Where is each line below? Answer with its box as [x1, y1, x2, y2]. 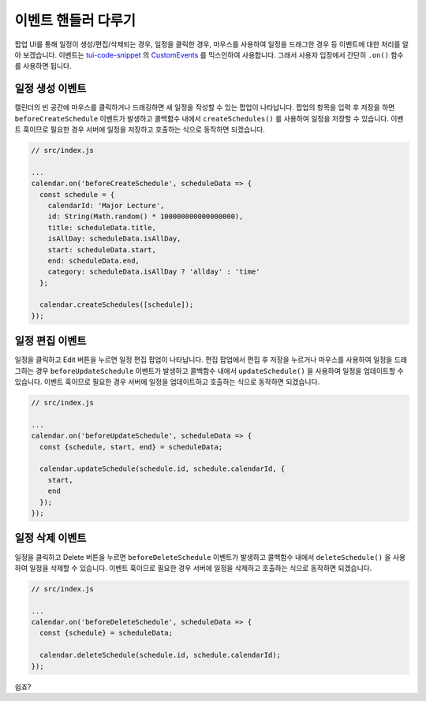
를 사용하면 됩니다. [14, 62, 72, 71]
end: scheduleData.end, [47, 256, 140, 265]
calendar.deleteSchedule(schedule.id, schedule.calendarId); [39, 651, 282, 660]
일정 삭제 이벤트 [14, 531, 87, 545]
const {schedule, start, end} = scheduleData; [39, 442, 223, 451]
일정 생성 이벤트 [14, 82, 87, 95]
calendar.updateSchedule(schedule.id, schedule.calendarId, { [39, 464, 286, 473]
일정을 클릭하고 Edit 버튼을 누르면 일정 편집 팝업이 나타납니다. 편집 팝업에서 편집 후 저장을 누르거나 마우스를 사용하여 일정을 [14, 355, 393, 364]
